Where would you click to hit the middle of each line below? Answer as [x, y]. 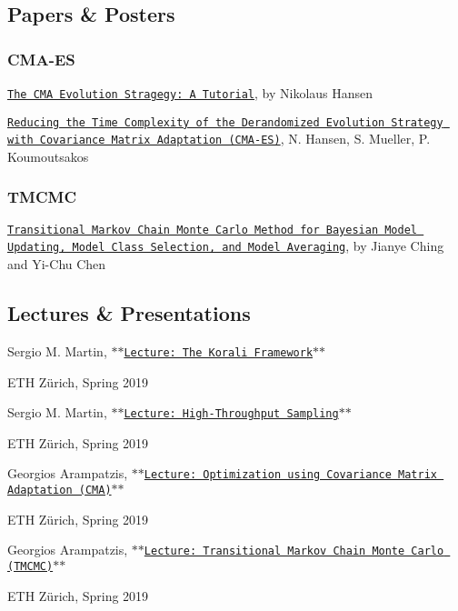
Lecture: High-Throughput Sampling [231, 414]
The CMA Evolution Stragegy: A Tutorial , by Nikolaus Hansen [190, 93]
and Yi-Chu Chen [57, 264]
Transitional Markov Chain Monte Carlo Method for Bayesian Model [213, 230]
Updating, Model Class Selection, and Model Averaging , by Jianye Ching [226, 246]
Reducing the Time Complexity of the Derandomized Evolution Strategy [225, 122]
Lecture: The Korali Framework [219, 352]
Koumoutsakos [48, 156]
